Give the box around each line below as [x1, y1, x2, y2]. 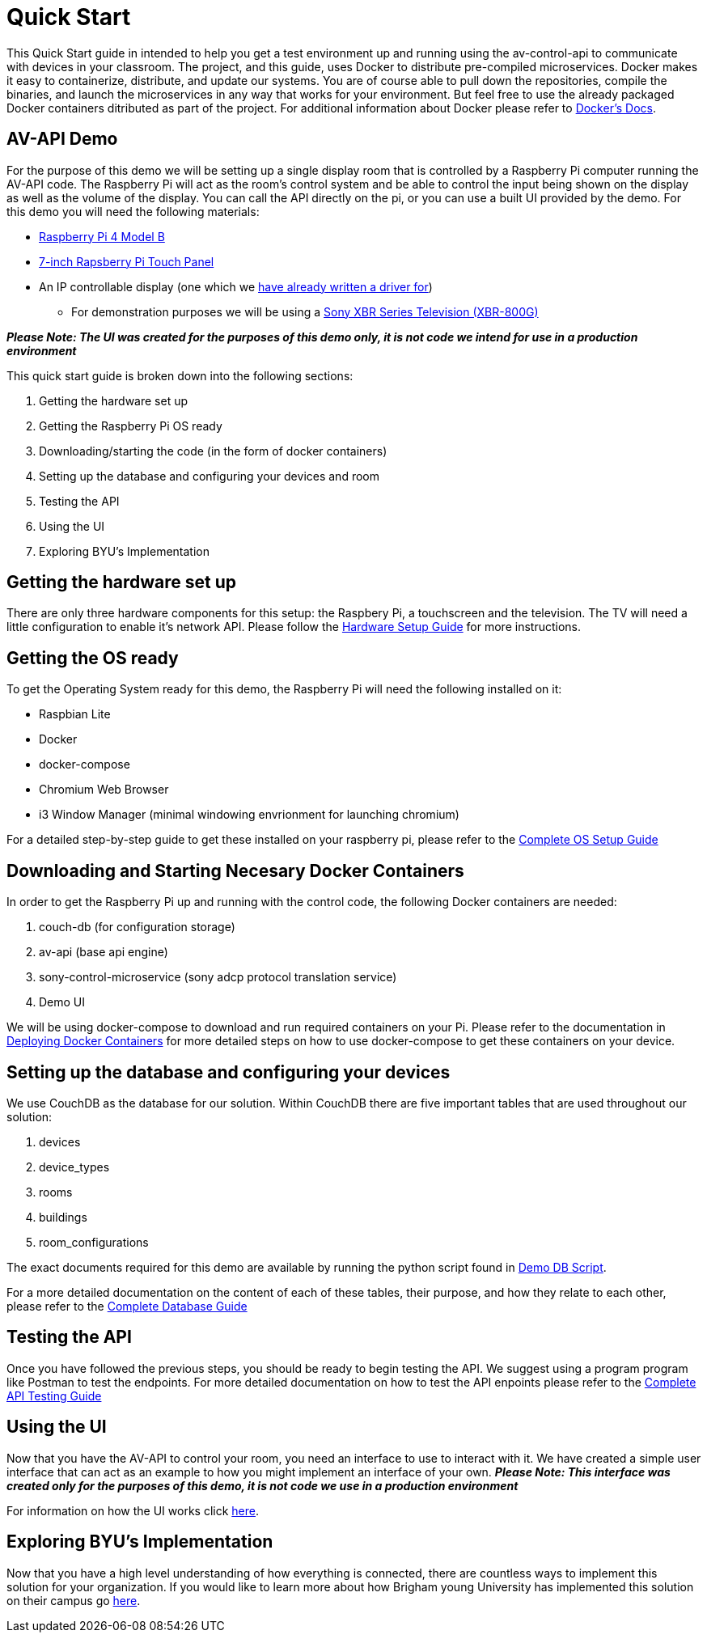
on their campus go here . [6, 1593, 141, 1607]
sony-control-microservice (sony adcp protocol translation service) [39, 970, 397, 985]
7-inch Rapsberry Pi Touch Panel [39, 254, 214, 269]
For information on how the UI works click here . [6, 1503, 260, 1518]
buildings [39, 1209, 87, 1224]
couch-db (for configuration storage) [39, 920, 235, 934]
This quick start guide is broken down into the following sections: [6, 368, 353, 383]
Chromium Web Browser [39, 782, 169, 797]
